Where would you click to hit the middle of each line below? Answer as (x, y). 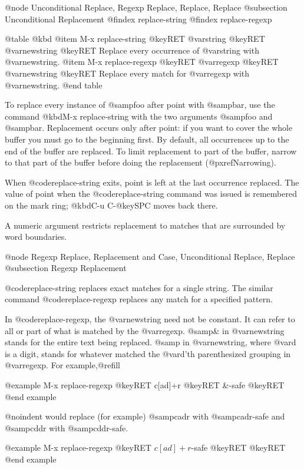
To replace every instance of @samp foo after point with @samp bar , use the (140, 105)
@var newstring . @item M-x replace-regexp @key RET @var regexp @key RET (142, 62)
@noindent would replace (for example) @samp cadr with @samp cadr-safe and (145, 416)
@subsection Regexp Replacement (66, 268)
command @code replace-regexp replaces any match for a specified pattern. (139, 299)
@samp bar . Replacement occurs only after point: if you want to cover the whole (149, 128)
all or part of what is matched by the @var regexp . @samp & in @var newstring (145, 330)
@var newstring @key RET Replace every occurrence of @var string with (132, 50)
